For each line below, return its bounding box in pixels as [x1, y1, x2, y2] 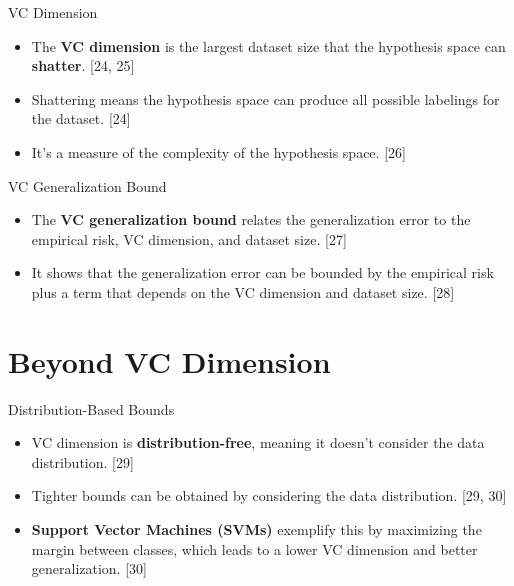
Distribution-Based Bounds [8, 398, 175, 419]
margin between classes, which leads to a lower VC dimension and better [31, 538, 478, 559]
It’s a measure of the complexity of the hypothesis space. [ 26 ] [31, 141, 406, 162]
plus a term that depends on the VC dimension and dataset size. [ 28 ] [31, 281, 455, 302]
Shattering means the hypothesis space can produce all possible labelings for [31, 88, 500, 109]
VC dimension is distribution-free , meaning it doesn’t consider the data [31, 432, 485, 453]
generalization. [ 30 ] [31, 558, 147, 579]
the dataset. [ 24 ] [31, 108, 131, 129]
